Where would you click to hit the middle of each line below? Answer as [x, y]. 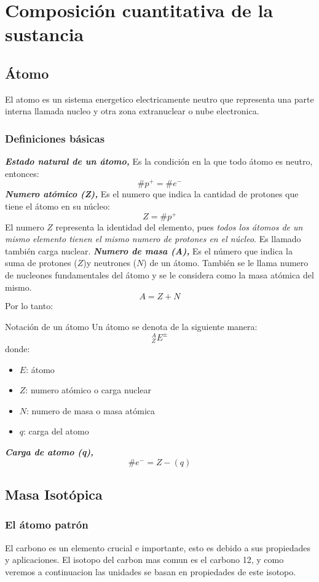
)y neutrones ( [110, 263]
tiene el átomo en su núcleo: [57, 206]
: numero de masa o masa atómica [91, 410]
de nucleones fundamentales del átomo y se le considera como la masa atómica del [159, 275]
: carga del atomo [56, 431]
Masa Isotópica [54, 494]
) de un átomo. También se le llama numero [226, 263]
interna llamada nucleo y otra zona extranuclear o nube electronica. [132, 111]
